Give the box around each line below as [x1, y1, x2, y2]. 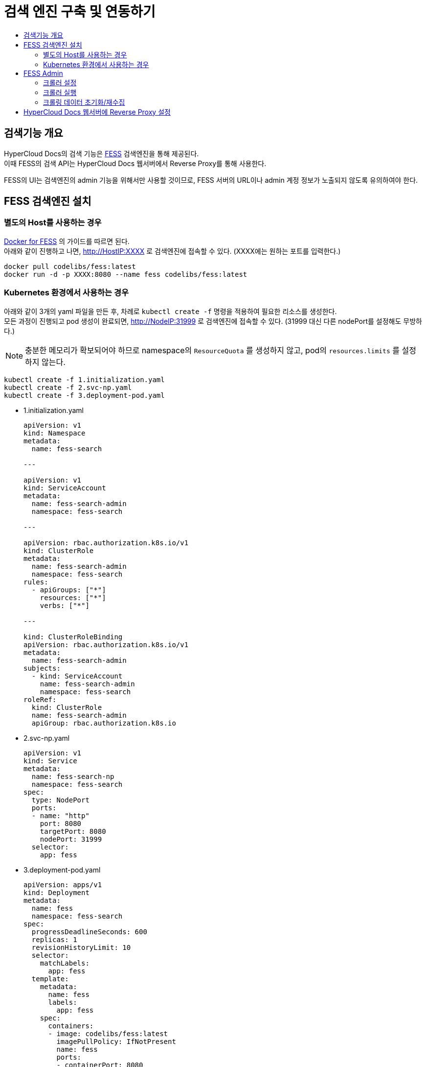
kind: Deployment [23, 888, 90, 897]
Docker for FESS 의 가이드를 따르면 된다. [4, 237, 130, 245]
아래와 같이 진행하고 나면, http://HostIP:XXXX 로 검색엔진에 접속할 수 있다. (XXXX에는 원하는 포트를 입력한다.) [4, 246, 341, 255]
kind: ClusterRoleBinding [23, 632, 123, 641]
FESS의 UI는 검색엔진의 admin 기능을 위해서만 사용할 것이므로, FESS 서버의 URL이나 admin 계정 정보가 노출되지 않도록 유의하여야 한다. [4, 175, 418, 184]
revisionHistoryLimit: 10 [31, 943, 131, 951]
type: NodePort [31, 796, 90, 804]
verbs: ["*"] [40, 601, 90, 609]
